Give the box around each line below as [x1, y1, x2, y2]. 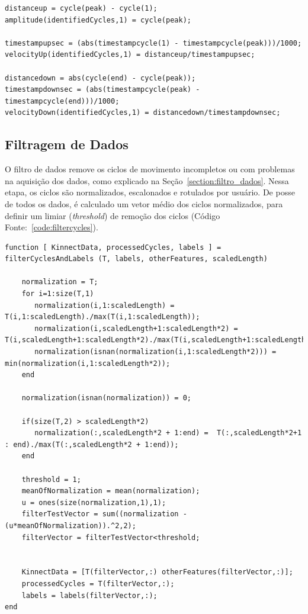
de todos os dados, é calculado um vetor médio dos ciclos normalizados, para [5, 197, 283, 210]
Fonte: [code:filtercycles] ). [5, 221, 98, 233]
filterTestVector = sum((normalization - [21, 510, 187, 519]
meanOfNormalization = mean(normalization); [21, 487, 200, 496]
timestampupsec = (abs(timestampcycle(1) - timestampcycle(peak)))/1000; [5, 38, 302, 47]
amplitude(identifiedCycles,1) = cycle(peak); [5, 15, 191, 24]
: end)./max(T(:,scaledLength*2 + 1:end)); [5, 440, 179, 449]
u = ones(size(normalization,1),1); [21, 498, 166, 507]
